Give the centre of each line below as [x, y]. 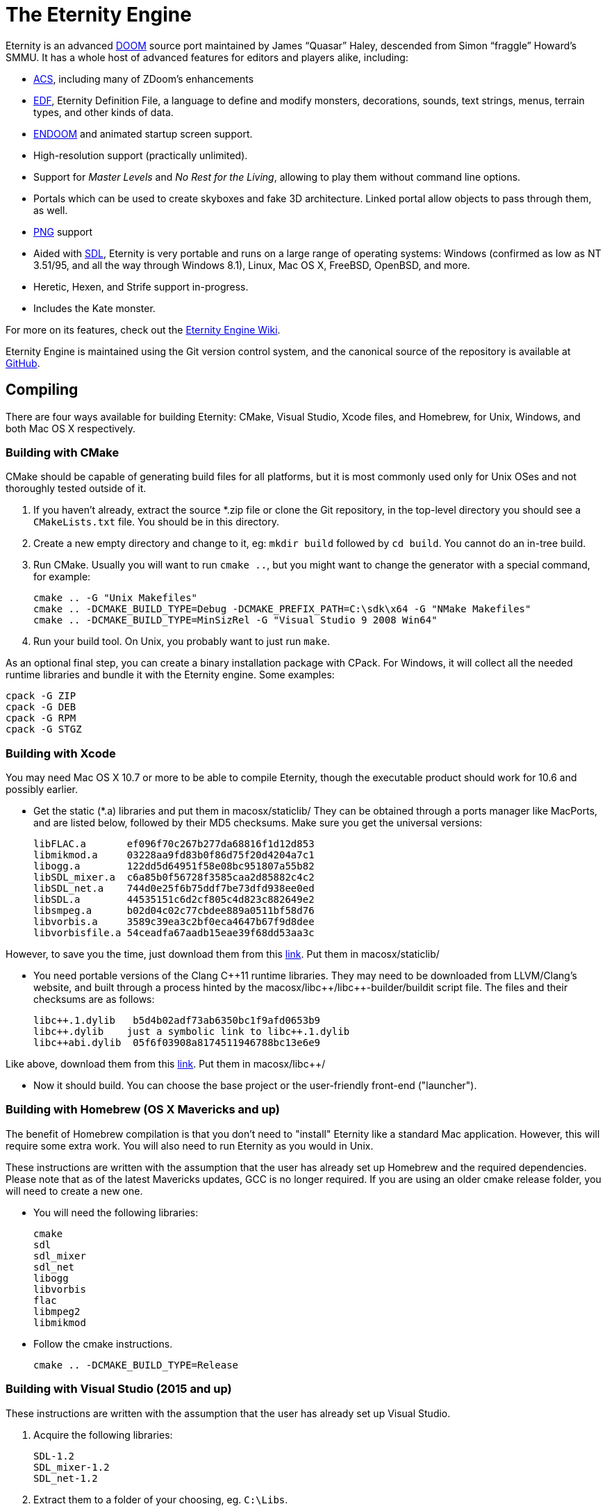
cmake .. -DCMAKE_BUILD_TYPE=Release [136, 1365]
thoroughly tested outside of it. [76, 489]
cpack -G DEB [41, 707]
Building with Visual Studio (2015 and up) [119, 1389]
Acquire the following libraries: [103, 1435]
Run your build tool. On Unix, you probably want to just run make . [182, 642]
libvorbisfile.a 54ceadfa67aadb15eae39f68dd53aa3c [174, 933]
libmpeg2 [57, 1311]
